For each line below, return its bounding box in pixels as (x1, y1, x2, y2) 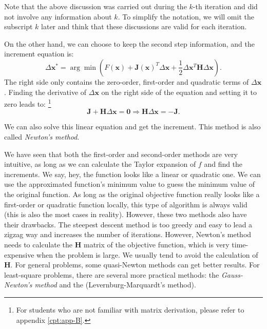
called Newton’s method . (4, 131, 80, 142)
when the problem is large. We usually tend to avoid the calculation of (36, 249, 258, 260)
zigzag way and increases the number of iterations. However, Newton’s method (4, 229, 252, 240)
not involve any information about (4, 11, 112, 22)
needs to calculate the (4, 239, 73, 249)
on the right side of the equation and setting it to (101, 86, 257, 97)
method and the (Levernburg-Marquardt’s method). (34, 279, 196, 290)
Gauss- (221, 269, 243, 280)
